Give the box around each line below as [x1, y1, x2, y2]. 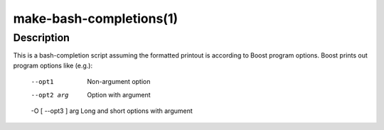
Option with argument [87, 90, 151, 99]
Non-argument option [87, 77, 151, 86]
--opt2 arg [31, 91, 69, 99]
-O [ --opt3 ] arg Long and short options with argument [31, 107, 193, 115]
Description [13, 31, 70, 44]
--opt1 [31, 78, 54, 86]
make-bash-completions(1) [13, 11, 178, 26]
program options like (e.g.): [13, 61, 93, 70]
